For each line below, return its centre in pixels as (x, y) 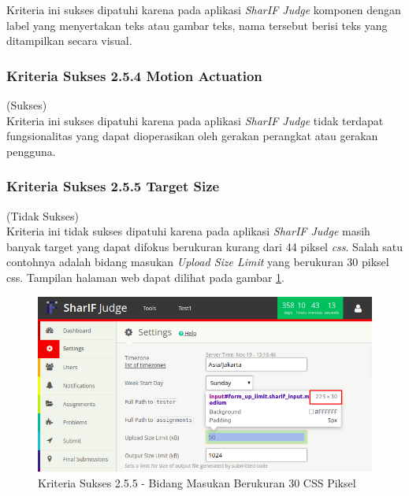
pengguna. (31, 151)
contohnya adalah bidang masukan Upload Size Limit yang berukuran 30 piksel (198, 262)
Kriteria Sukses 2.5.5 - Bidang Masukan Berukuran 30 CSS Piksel (197, 483)
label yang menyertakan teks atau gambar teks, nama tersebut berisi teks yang (197, 25)
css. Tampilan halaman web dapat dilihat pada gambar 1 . (145, 277)
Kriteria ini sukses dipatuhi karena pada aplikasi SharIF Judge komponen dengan (204, 9)
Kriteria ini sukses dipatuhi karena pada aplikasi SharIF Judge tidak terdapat (195, 120)
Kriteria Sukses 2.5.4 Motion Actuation (134, 75)
